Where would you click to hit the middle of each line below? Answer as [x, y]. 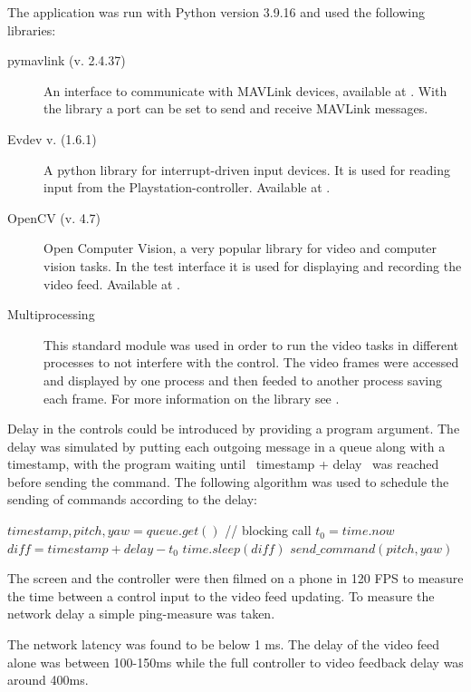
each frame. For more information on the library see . [192, 398]
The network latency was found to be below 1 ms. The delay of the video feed [223, 644]
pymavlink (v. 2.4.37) [67, 60]
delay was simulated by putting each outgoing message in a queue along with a [226, 446]
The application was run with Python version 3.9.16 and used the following [216, 12]
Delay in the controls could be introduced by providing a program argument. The [234, 429]
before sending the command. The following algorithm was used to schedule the [228, 481]
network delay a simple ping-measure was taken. [141, 614]
